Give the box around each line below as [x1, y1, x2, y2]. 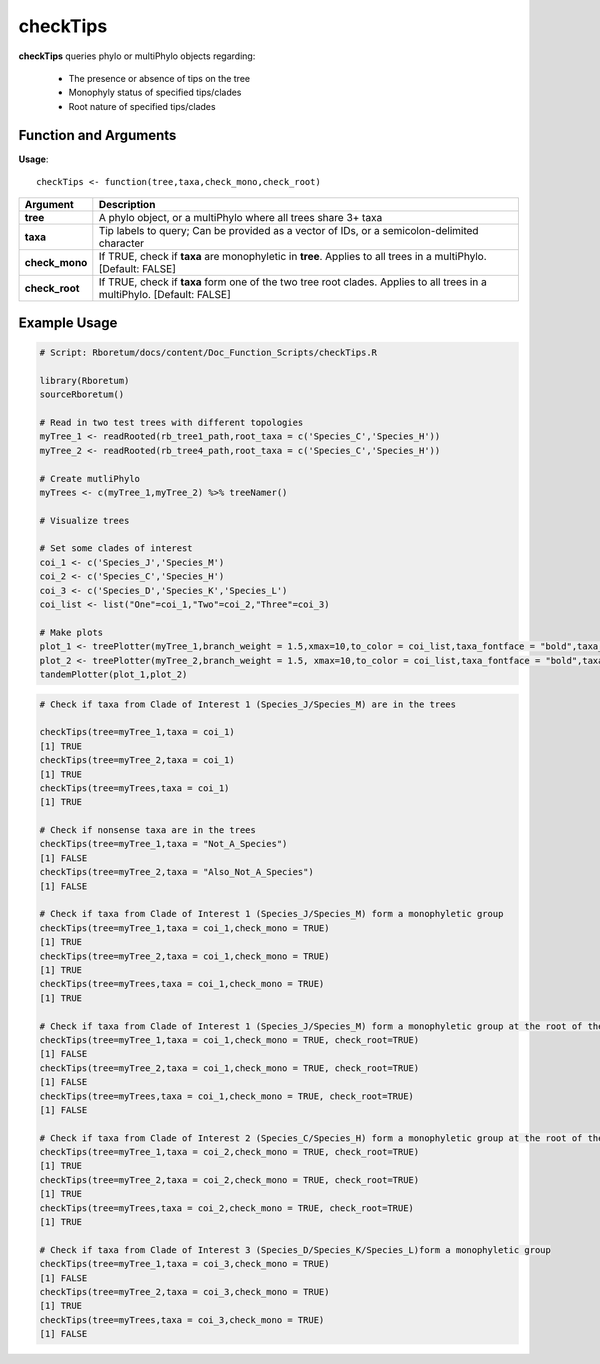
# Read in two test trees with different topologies [39, 416, 304, 428]
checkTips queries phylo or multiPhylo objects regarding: [18, 50, 256, 62]
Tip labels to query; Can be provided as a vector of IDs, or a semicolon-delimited [98, 224, 479, 238]
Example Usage [18, 314, 118, 331]
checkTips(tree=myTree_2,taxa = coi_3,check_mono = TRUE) [39, 1286, 330, 1297]
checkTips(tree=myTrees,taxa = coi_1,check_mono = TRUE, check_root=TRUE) [39, 1090, 415, 1102]
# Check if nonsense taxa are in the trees [39, 825, 257, 836]
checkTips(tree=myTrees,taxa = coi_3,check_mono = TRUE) [39, 1314, 325, 1325]
